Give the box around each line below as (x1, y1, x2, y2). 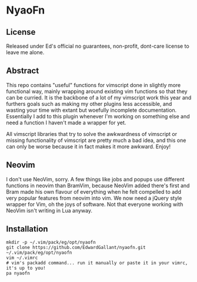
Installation (6, 224, 48, 234)
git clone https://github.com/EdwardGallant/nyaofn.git (6, 245, 146, 251)
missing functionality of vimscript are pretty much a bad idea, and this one (6, 137, 186, 144)
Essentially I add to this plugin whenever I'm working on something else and (6, 112, 190, 120)
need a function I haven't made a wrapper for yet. (6, 119, 126, 126)
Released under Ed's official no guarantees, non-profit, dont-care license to (6, 42, 189, 49)
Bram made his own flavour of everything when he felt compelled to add (6, 188, 181, 195)
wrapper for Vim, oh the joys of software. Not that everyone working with (6, 201, 183, 208)
